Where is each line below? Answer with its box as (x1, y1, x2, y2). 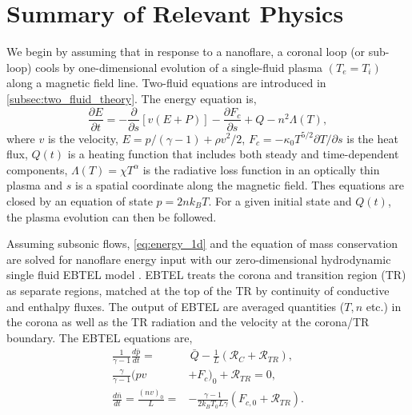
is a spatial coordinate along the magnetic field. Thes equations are (75, 177, 405, 194)
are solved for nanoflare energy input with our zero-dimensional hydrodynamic (6, 250, 391, 267)
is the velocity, (47, 130, 118, 146)
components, (6, 161, 68, 178)
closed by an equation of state (6, 192, 153, 209)
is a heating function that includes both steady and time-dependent (67, 146, 399, 162)
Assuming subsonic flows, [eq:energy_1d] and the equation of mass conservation (6, 235, 398, 252)
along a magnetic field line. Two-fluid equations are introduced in (6, 74, 326, 91)
